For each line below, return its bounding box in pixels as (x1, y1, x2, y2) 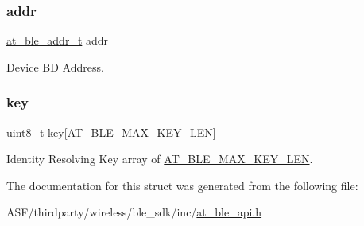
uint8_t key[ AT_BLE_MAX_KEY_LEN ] (6, 123, 216, 140)
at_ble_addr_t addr (6, 32, 109, 49)
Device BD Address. (6, 58, 104, 75)
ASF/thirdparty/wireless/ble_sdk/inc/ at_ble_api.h (6, 204, 262, 220)
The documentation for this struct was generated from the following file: (6, 177, 358, 193)
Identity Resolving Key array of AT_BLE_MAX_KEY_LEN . (6, 150, 313, 167)
